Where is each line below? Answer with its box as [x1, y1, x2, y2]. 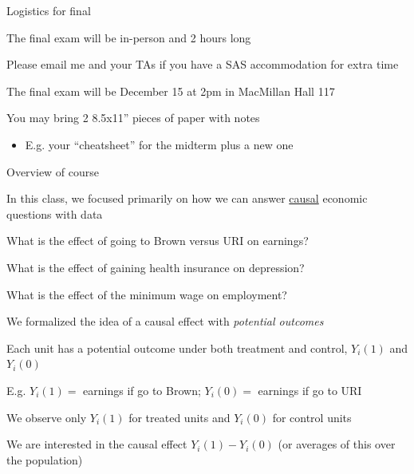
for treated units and [128, 409, 231, 425]
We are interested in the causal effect [6, 436, 187, 452]
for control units [272, 409, 352, 425]
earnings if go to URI [258, 381, 362, 398]
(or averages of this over [278, 436, 396, 452]
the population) [6, 451, 83, 468]
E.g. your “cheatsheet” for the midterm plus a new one [25, 136, 294, 152]
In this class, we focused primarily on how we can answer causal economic [6, 190, 368, 207]
